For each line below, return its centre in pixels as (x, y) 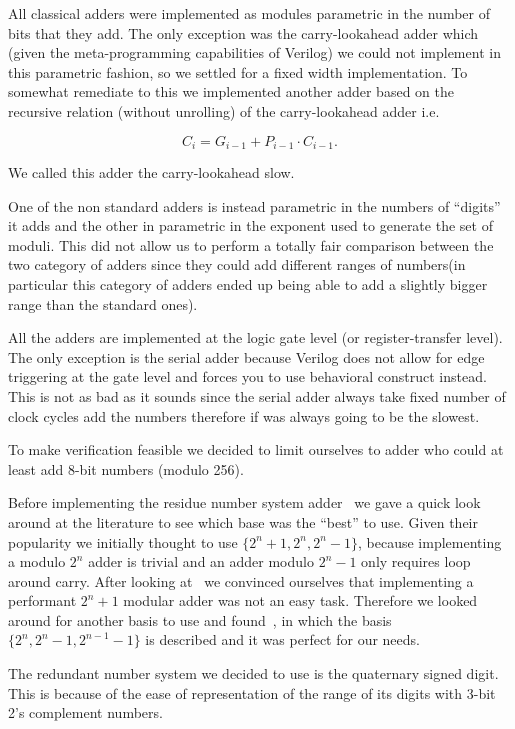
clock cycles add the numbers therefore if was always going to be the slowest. (244, 415)
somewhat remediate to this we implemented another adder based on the (231, 91)
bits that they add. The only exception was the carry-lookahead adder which (243, 32)
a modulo (37, 561)
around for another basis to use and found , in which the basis (200, 619)
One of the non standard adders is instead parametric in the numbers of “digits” (254, 205)
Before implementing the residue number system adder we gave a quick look (244, 502)
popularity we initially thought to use (123, 541)
